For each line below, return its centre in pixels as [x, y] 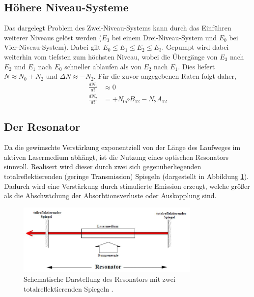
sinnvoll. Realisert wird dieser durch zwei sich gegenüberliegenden [103, 166]
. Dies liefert [197, 66]
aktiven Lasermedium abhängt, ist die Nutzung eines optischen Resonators [116, 157]
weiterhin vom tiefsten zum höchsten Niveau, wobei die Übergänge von [111, 56]
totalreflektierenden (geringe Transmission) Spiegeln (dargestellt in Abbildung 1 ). [126, 176]
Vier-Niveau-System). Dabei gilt [52, 47]
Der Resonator [42, 127]
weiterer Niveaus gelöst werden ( [53, 37]
